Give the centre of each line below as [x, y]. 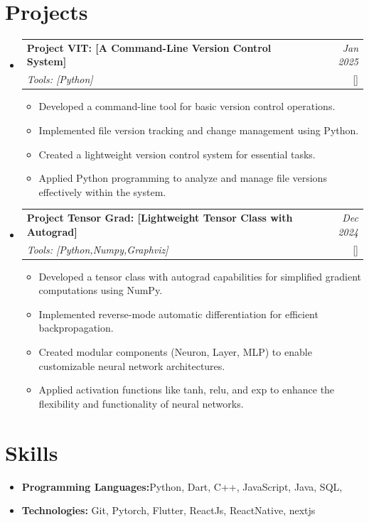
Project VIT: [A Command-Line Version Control [149, 47]
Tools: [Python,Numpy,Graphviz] [97, 249]
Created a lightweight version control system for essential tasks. [177, 154]
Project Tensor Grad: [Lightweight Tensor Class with [160, 218]
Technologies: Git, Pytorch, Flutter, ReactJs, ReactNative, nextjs [169, 510]
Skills [32, 452]
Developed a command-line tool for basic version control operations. [187, 106]
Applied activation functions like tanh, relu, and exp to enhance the [187, 390]
